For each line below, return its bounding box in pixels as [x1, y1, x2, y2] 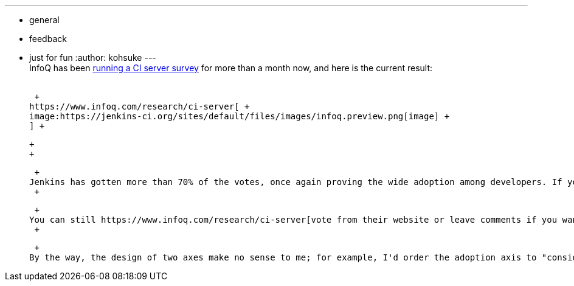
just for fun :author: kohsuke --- [29, 52, 156, 63]
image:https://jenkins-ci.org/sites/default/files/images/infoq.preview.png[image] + [29, 111, 450, 121]
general [29, 15, 60, 25]
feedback [29, 33, 67, 44]
